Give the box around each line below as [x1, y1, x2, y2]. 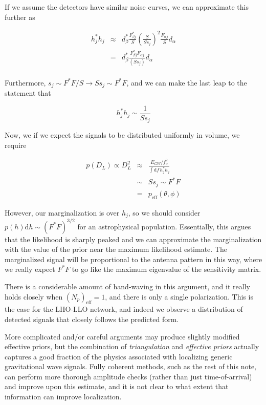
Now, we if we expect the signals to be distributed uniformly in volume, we [5, 130, 240, 140]
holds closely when [5, 291, 63, 302]
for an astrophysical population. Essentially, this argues [77, 221, 251, 231]
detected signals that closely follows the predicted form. [5, 313, 179, 324]
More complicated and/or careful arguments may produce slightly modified [5, 331, 240, 342]
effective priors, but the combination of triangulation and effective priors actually [5, 341, 259, 352]
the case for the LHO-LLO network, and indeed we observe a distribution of [5, 304, 243, 314]
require [5, 139, 27, 150]
